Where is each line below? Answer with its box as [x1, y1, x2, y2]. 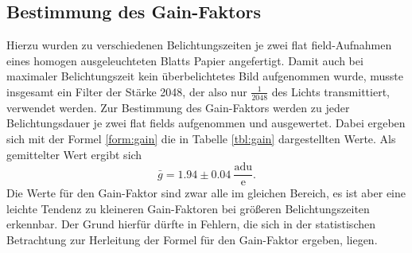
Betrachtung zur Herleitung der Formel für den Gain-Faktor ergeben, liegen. [6, 232, 378, 248]
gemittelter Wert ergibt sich [6, 146, 142, 162]
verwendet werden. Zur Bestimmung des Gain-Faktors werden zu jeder [6, 99, 350, 115]
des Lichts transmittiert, [271, 83, 390, 99]
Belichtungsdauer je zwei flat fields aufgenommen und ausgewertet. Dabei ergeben [6, 115, 406, 131]
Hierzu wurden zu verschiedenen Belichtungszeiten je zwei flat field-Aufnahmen [6, 37, 392, 53]
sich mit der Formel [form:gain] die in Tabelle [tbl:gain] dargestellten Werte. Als [6, 130, 396, 146]
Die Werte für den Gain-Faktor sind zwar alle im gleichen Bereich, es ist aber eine [6, 185, 406, 201]
